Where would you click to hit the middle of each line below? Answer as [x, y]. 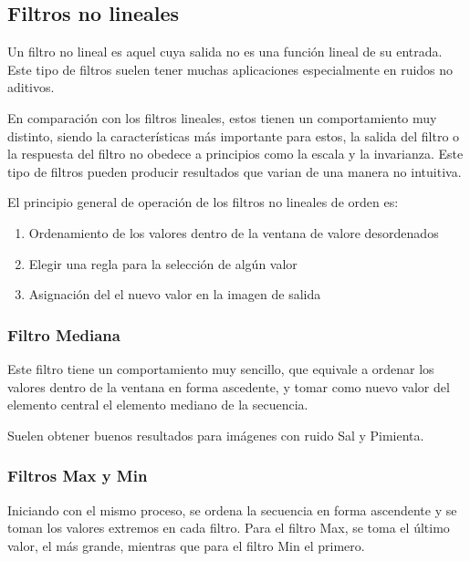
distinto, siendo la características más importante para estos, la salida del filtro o [234, 135]
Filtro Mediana [64, 334]
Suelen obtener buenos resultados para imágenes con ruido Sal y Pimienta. [216, 435]
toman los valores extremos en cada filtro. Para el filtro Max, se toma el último [229, 528]
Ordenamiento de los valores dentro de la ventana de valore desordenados [234, 232]
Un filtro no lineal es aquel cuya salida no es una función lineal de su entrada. [225, 52]
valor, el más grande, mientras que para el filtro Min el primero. [186, 545]
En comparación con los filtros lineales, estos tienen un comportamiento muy [222, 117]
